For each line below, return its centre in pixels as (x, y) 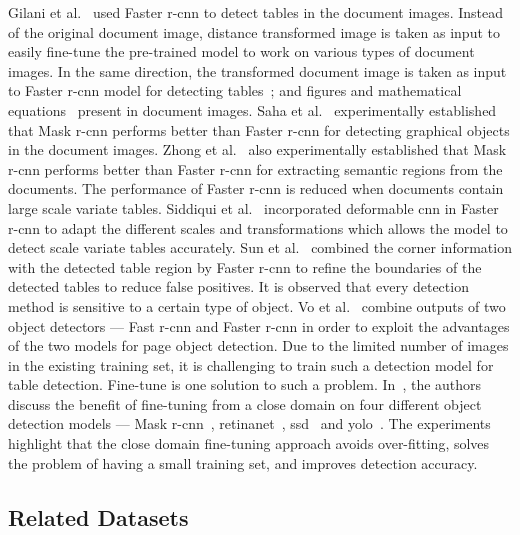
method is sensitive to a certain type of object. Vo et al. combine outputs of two (257, 305)
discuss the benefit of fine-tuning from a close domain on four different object (245, 403)
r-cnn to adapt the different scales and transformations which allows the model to (258, 227)
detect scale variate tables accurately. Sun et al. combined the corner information (260, 247)
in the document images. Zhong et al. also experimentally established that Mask (257, 149)
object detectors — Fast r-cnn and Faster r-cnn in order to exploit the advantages (259, 325)
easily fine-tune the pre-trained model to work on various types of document (241, 51)
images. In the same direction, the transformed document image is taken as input (257, 70)
